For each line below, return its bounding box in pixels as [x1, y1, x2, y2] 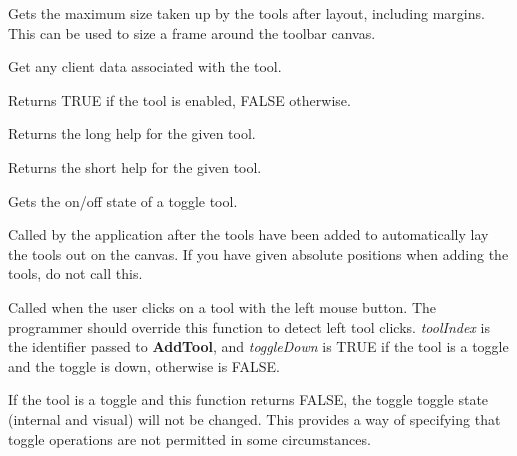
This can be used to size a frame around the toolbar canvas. [8, 22, 376, 43]
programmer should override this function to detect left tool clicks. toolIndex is [8, 316, 490, 337]
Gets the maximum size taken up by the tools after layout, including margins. [8, 3, 485, 23]
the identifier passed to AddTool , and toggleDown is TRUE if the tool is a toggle [8, 336, 509, 357]
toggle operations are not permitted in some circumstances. [8, 428, 371, 449]
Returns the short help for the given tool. [8, 156, 262, 177]
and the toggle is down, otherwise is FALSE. [8, 355, 280, 376]
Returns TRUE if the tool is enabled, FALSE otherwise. [8, 89, 351, 110]
